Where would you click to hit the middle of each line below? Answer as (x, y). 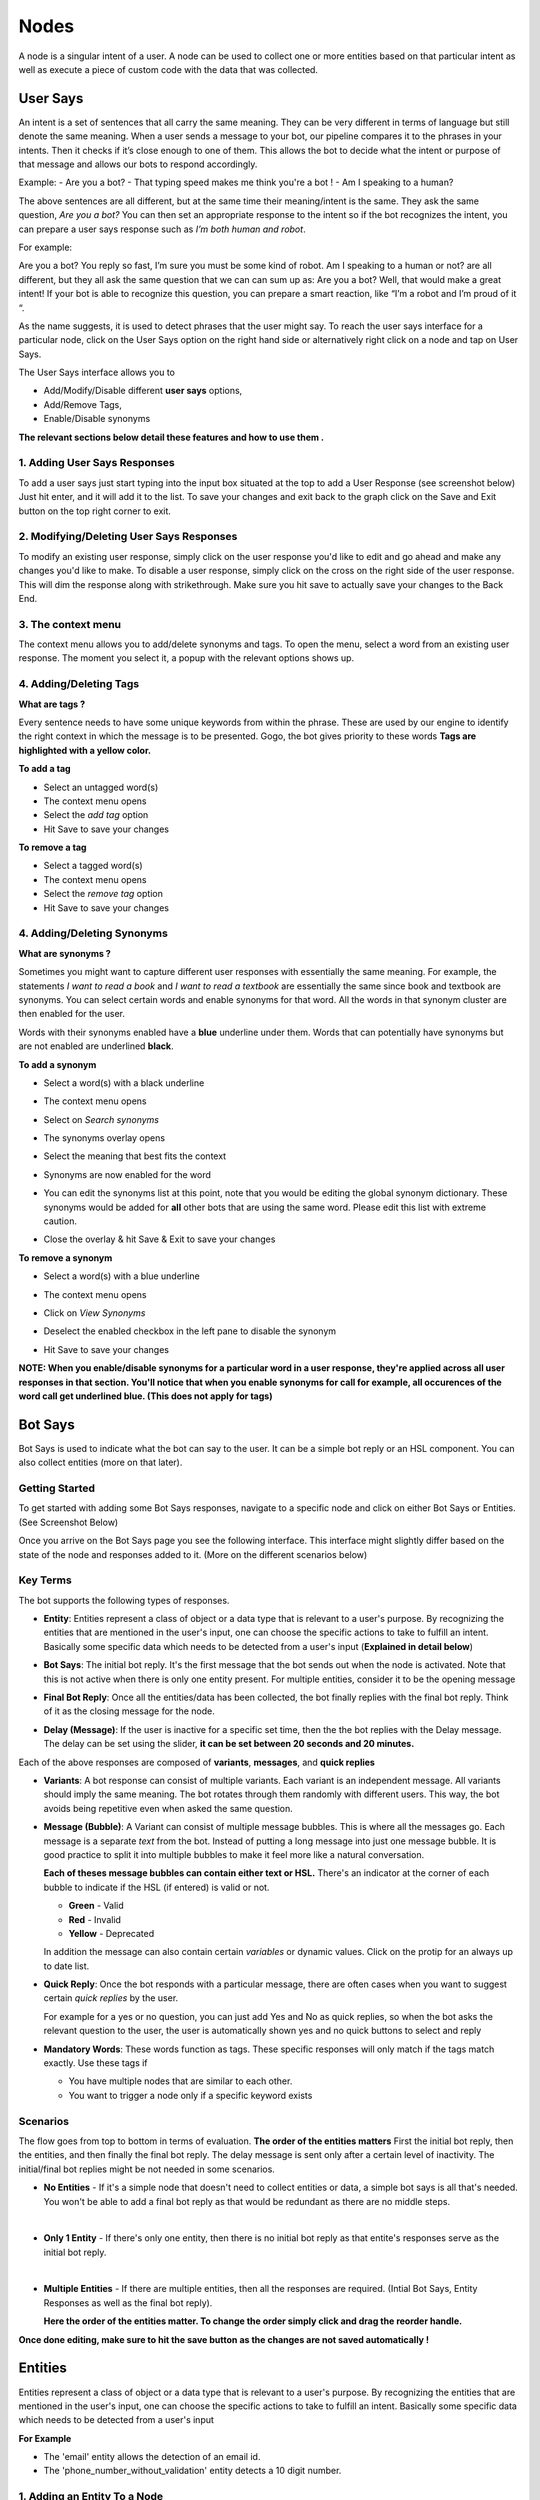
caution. (60, 1221)
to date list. (66, 1966)
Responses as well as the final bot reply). (128, 2302)
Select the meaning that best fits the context (135, 1156)
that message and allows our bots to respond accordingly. (138, 164)
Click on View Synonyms (94, 1312)
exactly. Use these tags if (96, 2063)
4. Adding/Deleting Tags (79, 684)
